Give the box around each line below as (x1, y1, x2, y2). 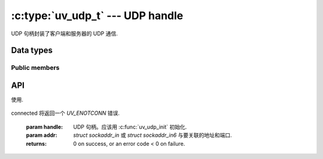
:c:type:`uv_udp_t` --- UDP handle (11, 9, 184, 22)
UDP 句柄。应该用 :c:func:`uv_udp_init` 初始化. (73, 123, 187, 130)
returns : (26, 140, 47, 147)
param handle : (26, 123, 63, 130)
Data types (11, 45, 53, 56)
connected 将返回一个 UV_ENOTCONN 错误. (11, 109, 120, 117)
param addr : (26, 132, 57, 139)
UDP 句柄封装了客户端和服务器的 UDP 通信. (11, 30, 118, 37)
